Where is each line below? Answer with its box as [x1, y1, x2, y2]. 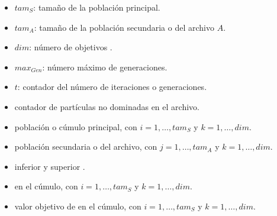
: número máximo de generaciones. [42, 60, 168, 73]
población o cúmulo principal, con [14, 120, 137, 133]
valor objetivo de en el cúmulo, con [14, 199, 141, 212]
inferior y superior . [14, 160, 85, 172]
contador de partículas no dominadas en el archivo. [14, 100, 199, 112]
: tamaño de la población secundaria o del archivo [34, 21, 214, 33]
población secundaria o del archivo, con [14, 140, 157, 153]
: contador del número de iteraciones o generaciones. [17, 80, 207, 93]
